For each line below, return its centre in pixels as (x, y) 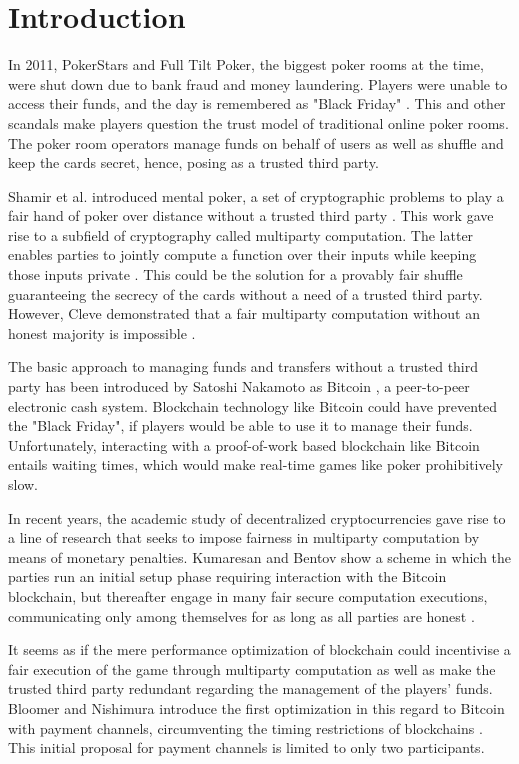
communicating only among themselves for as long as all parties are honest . (241, 615)
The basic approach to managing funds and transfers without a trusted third (243, 366)
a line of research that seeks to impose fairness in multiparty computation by (244, 537)
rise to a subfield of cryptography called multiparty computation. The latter (241, 234)
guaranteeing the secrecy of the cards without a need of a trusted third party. (245, 293)
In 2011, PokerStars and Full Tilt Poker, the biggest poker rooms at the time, (246, 64)
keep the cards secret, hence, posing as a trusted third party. (193, 162)
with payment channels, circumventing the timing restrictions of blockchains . (245, 727)
